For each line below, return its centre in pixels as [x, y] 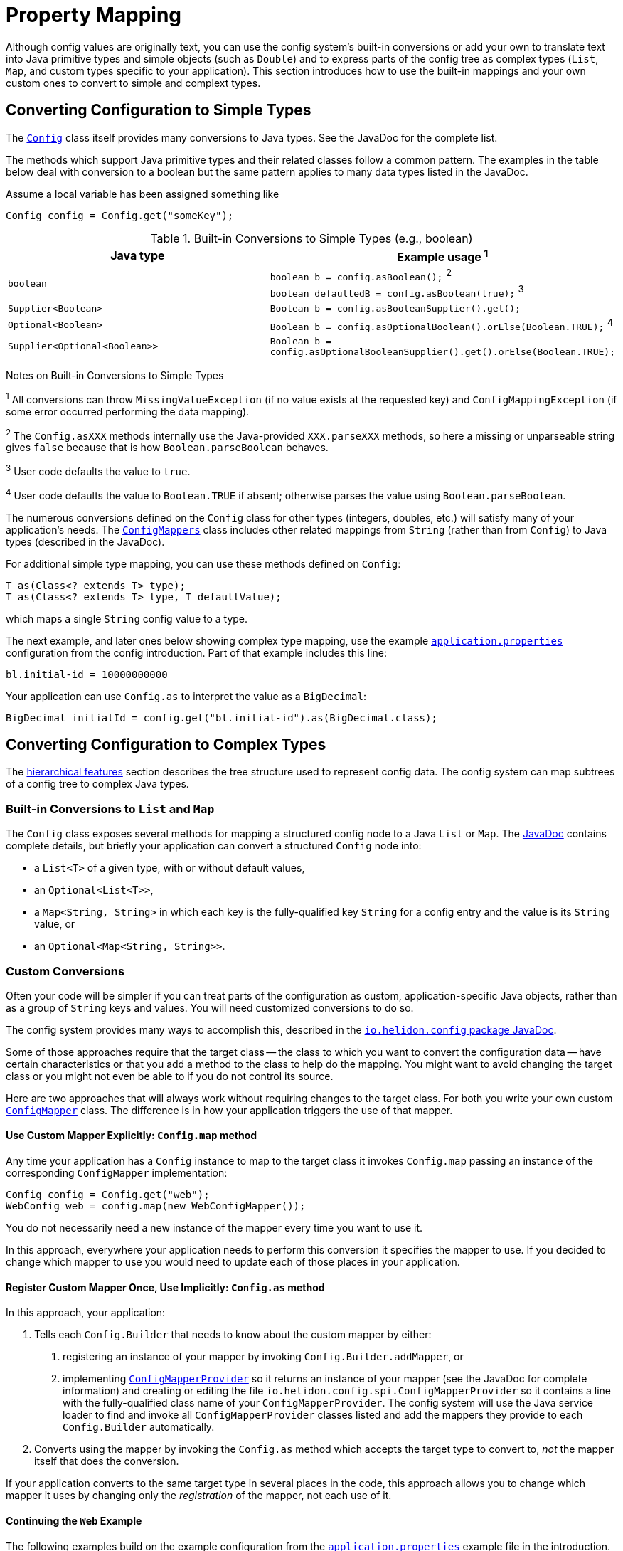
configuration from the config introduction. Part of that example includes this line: [196, 652]
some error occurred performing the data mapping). [128, 411]
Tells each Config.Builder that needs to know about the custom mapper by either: [233, 1335]
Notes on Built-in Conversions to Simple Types [115, 375]
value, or [55, 924]
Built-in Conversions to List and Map [110, 809]
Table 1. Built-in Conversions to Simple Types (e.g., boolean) [311, 238]
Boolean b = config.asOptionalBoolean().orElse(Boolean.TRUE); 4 [442, 324]
